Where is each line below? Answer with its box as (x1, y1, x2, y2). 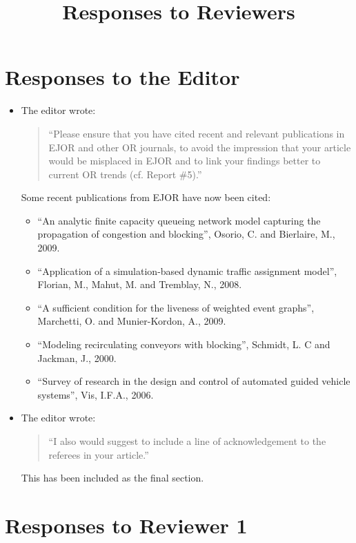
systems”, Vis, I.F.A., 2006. (37, 387, 154, 401)
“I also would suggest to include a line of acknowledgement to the (48, 434, 326, 448)
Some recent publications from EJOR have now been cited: (21, 190, 271, 204)
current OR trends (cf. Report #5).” (48, 166, 202, 181)
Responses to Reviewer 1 (5, 511, 248, 539)
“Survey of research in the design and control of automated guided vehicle (37, 374, 350, 388)
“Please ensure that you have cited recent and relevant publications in (48, 126, 345, 140)
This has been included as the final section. (21, 470, 204, 485)
